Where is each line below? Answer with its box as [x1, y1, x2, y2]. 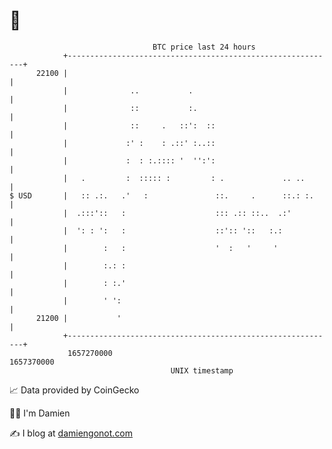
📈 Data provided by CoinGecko [9, 384, 140, 396]
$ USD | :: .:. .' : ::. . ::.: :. [9, 190, 314, 201]
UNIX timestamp [170, 365, 234, 376]
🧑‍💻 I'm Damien [9, 407, 71, 419]
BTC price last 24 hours [152, 42, 256, 52]
